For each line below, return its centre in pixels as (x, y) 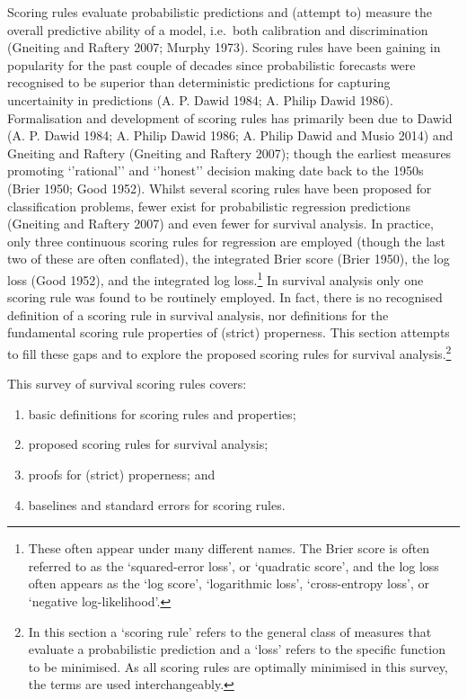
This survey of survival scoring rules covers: (127, 384)
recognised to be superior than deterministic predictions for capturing (199, 82)
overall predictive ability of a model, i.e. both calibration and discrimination (218, 29)
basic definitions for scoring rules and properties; (162, 413)
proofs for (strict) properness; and (122, 474)
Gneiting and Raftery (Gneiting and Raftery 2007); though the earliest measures (229, 152)
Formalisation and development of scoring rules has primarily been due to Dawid (230, 117)
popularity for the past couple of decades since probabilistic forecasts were (211, 64)
